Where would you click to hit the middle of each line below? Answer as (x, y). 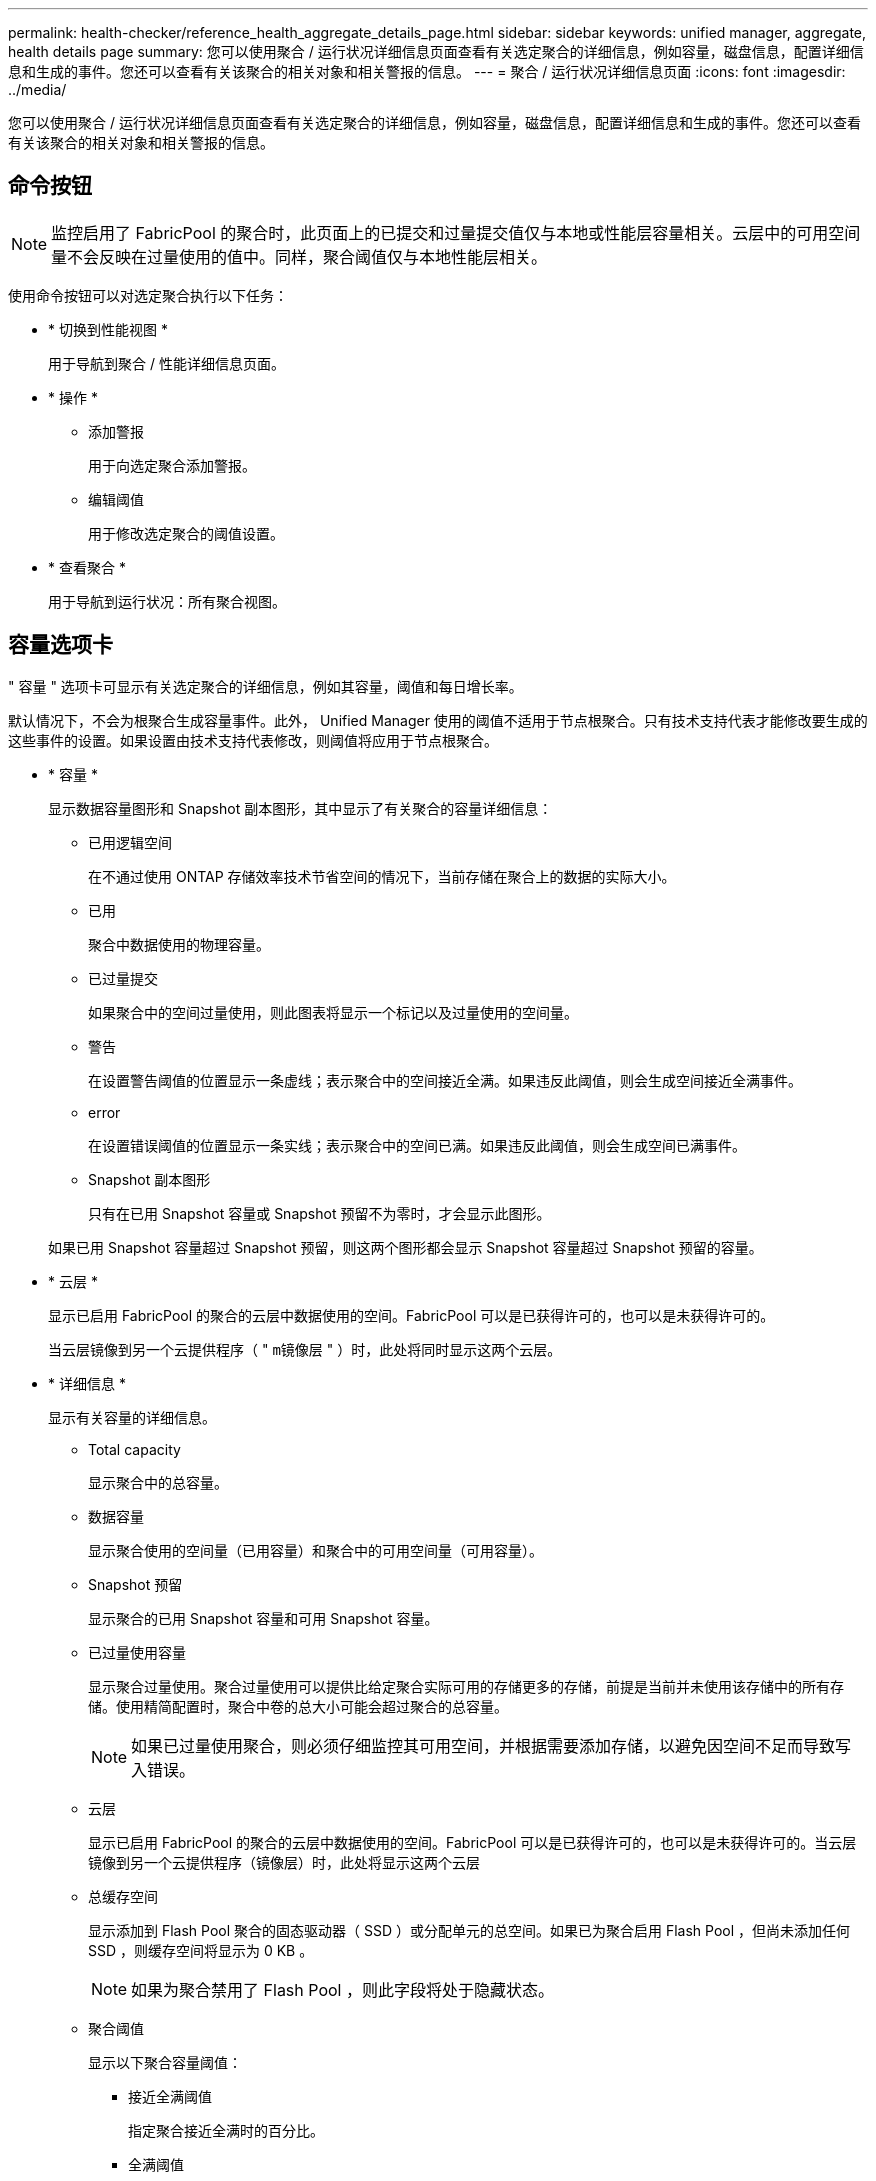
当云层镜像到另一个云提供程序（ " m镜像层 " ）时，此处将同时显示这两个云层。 (305, 1349)
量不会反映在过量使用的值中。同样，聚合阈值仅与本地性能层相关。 (299, 256)
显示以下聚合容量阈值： (165, 2062)
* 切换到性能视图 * (108, 329)
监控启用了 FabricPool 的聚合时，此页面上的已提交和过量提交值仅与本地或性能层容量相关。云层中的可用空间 (456, 232)
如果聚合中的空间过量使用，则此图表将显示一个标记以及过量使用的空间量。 (333, 1012)
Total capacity (134, 1449)
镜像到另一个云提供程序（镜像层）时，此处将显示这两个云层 (284, 1862)
